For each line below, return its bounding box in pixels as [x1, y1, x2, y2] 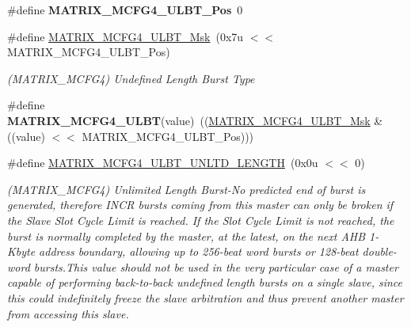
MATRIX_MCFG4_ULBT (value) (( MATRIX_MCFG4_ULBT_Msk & [7, 112, 383, 128]
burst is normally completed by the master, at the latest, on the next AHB [7, 227, 366, 244]
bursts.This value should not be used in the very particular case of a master [33, 258, 398, 275]
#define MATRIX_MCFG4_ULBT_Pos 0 [7, 2, 243, 17]
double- [362, 243, 397, 260]
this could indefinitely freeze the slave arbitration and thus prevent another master [7, 289, 404, 306]
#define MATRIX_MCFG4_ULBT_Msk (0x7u [7, 28, 244, 44]
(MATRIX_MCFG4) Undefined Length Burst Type [7, 70, 255, 86]
